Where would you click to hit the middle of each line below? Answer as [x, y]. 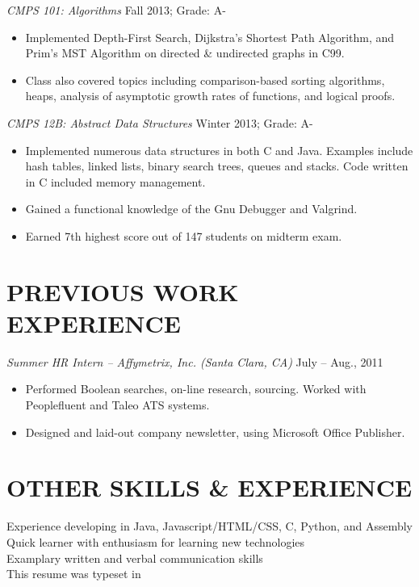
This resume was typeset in [74, 574]
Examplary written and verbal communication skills [135, 558]
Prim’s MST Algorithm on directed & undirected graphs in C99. [185, 53]
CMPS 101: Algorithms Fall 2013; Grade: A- [116, 10]
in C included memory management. [115, 181]
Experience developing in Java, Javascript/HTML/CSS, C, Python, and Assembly [209, 526]
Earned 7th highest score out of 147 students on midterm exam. [184, 235]
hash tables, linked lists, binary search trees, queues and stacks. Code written [217, 166]
